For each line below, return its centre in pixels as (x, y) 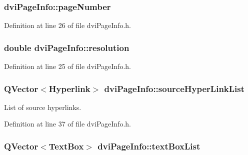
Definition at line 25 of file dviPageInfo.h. (67, 66)
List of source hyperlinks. (43, 107)
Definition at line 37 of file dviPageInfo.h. (67, 124)
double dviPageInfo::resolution (67, 47)
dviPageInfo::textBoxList (149, 146)
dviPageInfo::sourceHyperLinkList (174, 88)
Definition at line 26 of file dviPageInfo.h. (67, 25)
